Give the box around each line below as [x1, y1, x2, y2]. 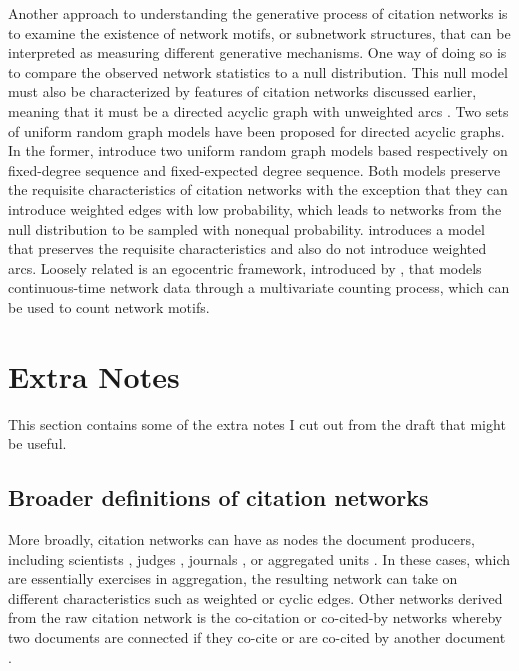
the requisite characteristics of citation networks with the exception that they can [8, 179, 508, 200]
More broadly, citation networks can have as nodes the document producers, [8, 529, 475, 550]
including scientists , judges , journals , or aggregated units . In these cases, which [8, 548, 511, 569]
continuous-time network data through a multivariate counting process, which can [8, 277, 510, 298]
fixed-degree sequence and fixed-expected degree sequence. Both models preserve [8, 159, 501, 180]
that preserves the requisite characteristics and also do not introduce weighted [8, 238, 487, 259]
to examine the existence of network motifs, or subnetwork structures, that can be [8, 22, 511, 43]
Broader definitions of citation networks [8, 482, 429, 513]
